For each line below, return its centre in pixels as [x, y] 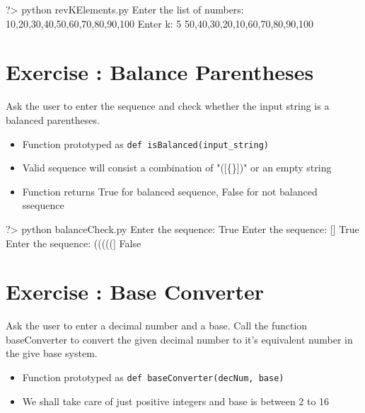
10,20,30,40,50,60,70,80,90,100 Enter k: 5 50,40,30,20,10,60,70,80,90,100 [160, 23]
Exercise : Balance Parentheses [160, 72]
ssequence [43, 205]
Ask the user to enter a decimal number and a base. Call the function [157, 326]
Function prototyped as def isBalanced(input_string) [145, 143]
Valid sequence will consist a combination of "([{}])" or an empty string [177, 168]
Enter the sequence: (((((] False [74, 243]
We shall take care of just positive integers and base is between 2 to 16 [176, 401]
